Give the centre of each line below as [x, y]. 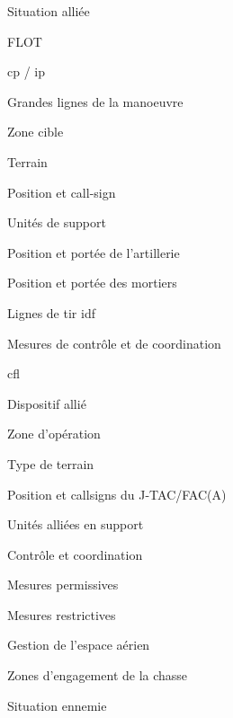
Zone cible [36, 132]
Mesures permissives [63, 585]
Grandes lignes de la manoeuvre [95, 101]
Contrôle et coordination [75, 554]
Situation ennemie [57, 705]
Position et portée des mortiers [92, 283]
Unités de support [57, 222]
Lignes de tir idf [51, 312]
